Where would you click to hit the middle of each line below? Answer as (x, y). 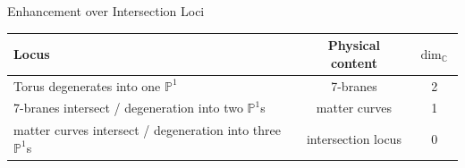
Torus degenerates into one (87, 85)
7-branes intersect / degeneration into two (128, 108)
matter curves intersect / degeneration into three (147, 130)
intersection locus (354, 139)
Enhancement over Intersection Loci (106, 11)
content (354, 62)
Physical (354, 45)
